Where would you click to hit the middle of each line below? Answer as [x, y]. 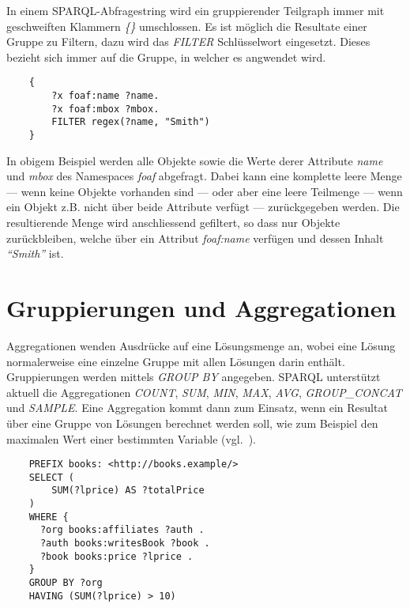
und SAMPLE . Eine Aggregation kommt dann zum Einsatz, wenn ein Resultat [197, 408]
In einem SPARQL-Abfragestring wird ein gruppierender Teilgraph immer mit [196, 10]
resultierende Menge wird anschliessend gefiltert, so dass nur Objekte [173, 223]
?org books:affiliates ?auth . [122, 530]
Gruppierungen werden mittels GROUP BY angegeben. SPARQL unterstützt [194, 377]
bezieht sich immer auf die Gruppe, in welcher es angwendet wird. [166, 57]
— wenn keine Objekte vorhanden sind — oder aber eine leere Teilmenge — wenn [205, 191]
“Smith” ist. [35, 253]
